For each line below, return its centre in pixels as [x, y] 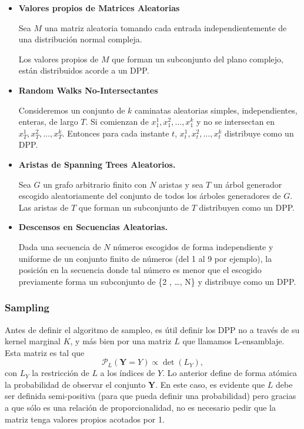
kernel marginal [33, 341]
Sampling [27, 307]
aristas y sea [181, 184]
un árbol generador [248, 184]
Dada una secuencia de [60, 246]
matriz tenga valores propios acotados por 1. [85, 419]
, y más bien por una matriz [121, 341]
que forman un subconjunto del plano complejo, [198, 59]
